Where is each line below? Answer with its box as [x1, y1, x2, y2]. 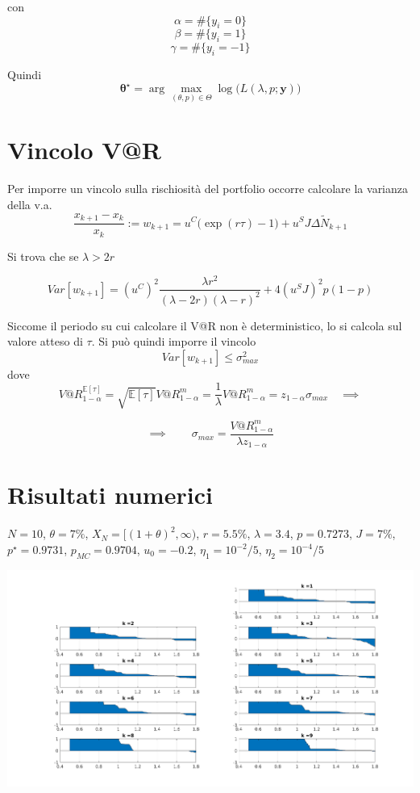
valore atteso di [7, 333, 83, 350]
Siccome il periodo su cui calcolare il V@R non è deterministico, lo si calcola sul [7, 317, 402, 334]
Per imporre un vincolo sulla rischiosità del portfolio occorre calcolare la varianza [7, 180, 409, 197]
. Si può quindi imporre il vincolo [91, 333, 256, 350]
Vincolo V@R [7, 133, 161, 166]
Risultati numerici [7, 478, 213, 511]
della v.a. [7, 196, 52, 213]
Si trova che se [7, 247, 79, 264]
